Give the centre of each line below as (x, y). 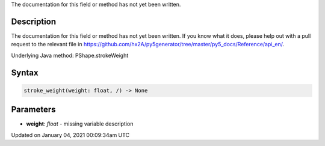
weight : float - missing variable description (80, 124)
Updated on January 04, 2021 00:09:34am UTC (70, 135)
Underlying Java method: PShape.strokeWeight (70, 55)
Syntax (25, 72)
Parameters (33, 110)
